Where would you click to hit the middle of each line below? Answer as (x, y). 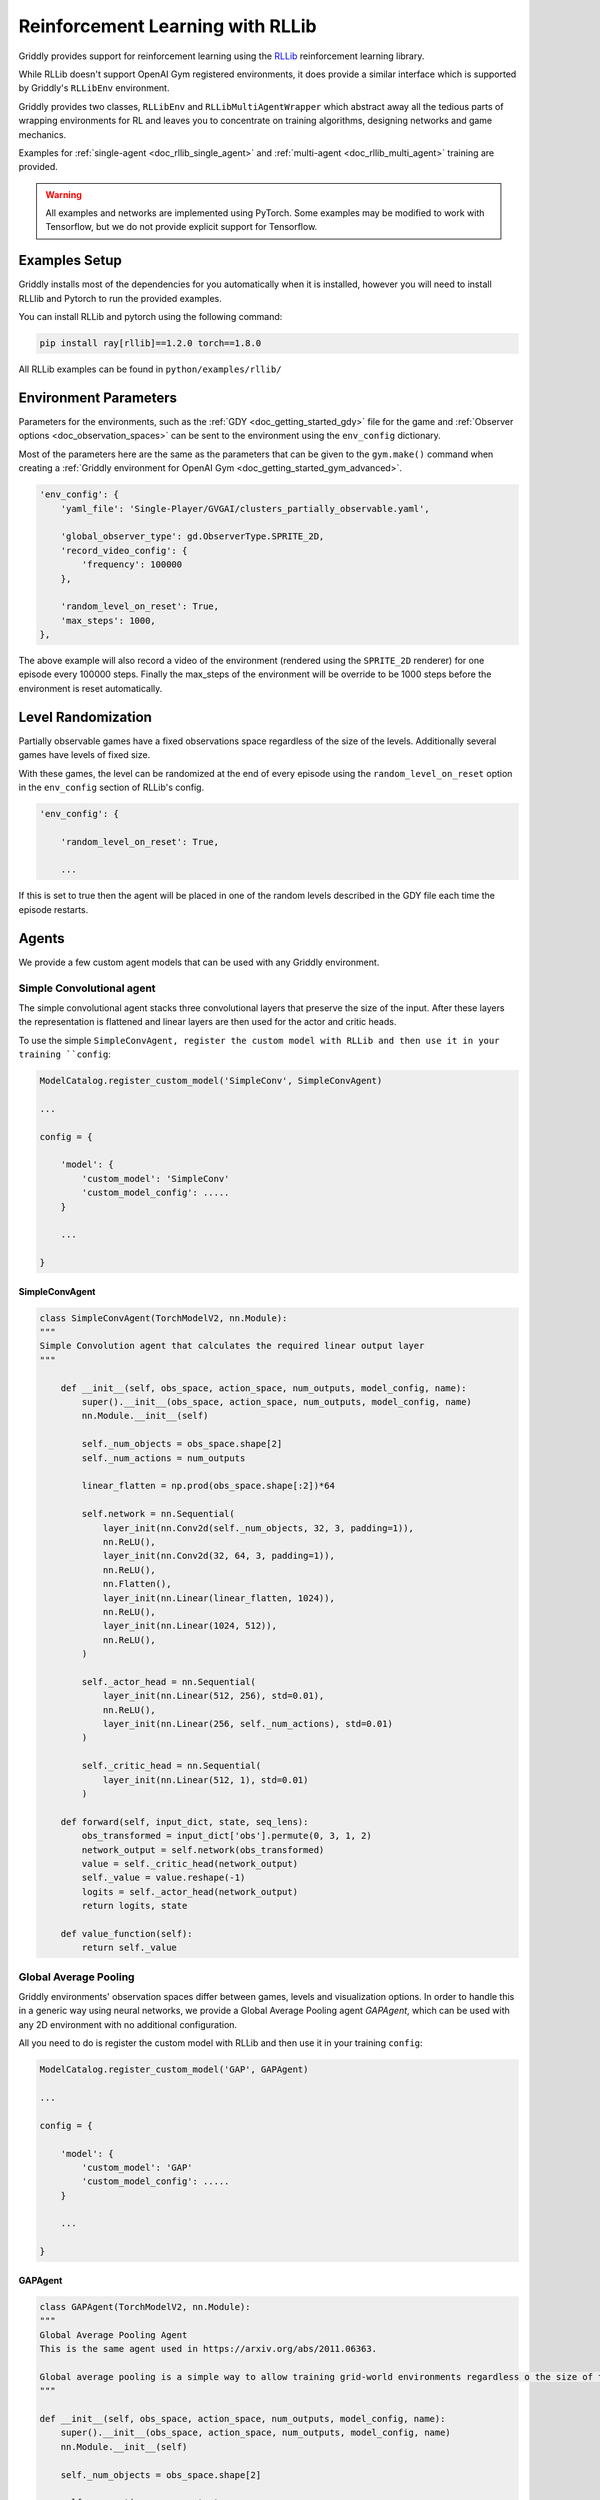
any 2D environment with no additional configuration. (128, 2024)
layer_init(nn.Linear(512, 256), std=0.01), (213, 1696)
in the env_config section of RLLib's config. (111, 787)
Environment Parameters (98, 397)
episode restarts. (53, 909)
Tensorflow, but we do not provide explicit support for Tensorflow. (181, 227)
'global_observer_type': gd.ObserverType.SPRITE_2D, (192, 536)
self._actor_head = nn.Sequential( (169, 1681)
